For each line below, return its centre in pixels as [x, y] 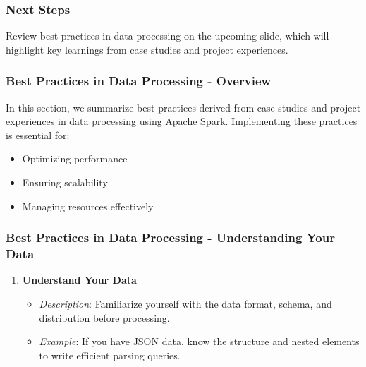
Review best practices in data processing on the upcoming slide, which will [167, 36]
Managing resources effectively [88, 206]
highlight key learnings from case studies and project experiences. [147, 49]
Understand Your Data [79, 280]
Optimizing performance [75, 158]
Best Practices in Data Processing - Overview [139, 81]
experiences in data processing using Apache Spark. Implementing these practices [182, 121]
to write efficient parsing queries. [110, 355]
